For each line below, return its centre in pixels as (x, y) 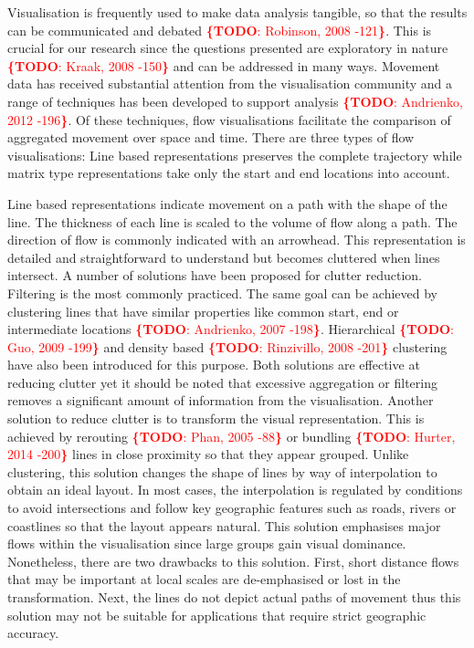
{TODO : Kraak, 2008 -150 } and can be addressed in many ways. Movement (224, 65)
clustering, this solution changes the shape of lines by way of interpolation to (222, 471)
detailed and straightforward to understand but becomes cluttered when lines (224, 257)
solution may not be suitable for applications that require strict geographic (217, 615)
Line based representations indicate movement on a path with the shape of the (227, 203)
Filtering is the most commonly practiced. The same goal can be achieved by (223, 293)
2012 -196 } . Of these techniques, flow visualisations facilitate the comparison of (229, 119)
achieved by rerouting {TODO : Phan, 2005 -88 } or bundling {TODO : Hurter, (232, 436)
